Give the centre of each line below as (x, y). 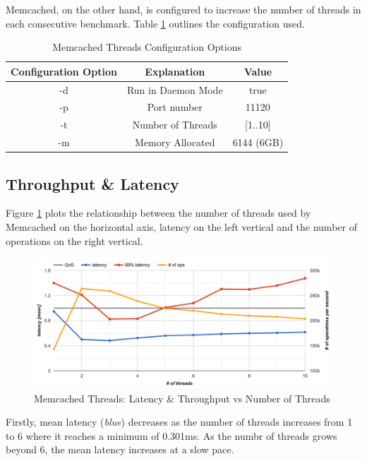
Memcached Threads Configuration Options (147, 47)
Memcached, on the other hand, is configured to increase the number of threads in (183, 9)
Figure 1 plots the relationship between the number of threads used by (158, 213)
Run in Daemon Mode (175, 89)
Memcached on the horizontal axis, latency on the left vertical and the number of (181, 227)
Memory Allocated (175, 142)
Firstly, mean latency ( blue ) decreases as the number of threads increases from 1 (179, 422)
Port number (175, 107)
